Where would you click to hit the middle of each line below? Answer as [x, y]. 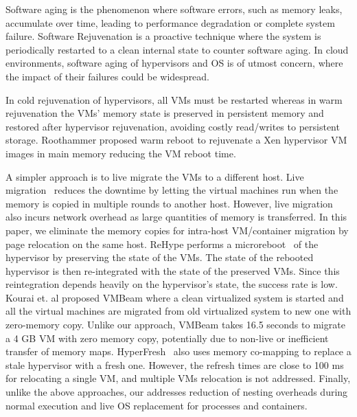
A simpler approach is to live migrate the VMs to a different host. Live [155, 176]
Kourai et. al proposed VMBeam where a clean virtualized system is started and [175, 297]
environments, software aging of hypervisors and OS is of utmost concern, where [174, 63]
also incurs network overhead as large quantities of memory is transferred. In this [176, 217]
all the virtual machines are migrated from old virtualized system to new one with [178, 311]
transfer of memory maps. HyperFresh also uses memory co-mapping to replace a [178, 351]
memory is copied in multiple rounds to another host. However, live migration [169, 203]
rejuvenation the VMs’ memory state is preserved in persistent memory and [165, 113]
